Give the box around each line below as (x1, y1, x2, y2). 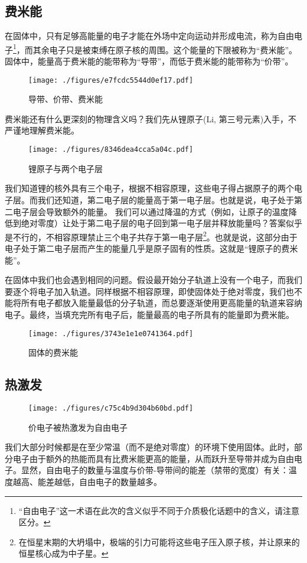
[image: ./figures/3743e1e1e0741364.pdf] (28, 329, 194, 338)
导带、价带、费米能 (28, 93, 103, 105)
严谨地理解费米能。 (5, 124, 79, 136)
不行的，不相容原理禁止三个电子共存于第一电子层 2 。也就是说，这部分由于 (12, 229, 298, 243)
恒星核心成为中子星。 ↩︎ (18, 547, 109, 559)
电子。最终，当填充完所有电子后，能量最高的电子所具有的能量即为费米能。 (5, 308, 294, 320)
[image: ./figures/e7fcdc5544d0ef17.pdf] (28, 76, 194, 84)
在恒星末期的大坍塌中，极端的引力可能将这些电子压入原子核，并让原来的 (18, 535, 300, 548)
